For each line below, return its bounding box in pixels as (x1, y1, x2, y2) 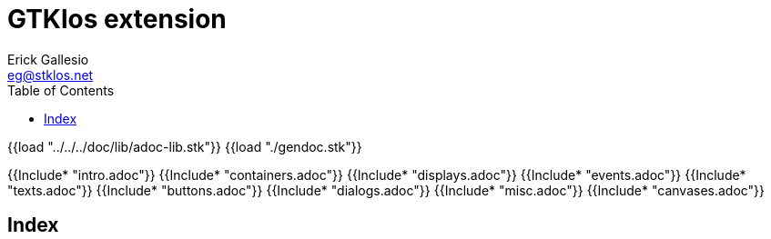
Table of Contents (7, 82, 115, 98)
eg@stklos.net (7, 66, 94, 83)
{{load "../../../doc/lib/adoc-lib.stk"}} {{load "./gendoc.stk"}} (7, 138, 362, 154)
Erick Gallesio (7, 51, 89, 67)
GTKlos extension (7, 4, 227, 35)
